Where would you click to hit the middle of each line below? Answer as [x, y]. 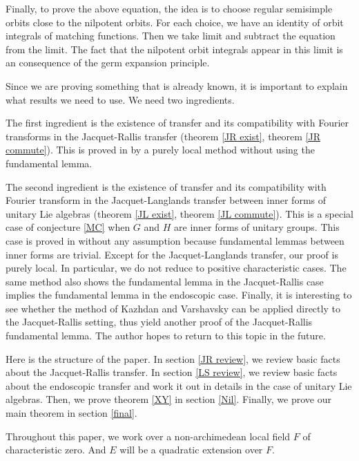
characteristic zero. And [56, 450]
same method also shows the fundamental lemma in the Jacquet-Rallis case [165, 281]
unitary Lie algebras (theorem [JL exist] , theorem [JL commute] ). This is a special [179, 213]
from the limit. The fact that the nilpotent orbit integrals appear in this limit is [174, 49]
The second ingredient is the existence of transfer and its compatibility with [166, 186]
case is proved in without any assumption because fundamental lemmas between [175, 240]
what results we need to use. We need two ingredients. [120, 99]
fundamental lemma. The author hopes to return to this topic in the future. [166, 336]
